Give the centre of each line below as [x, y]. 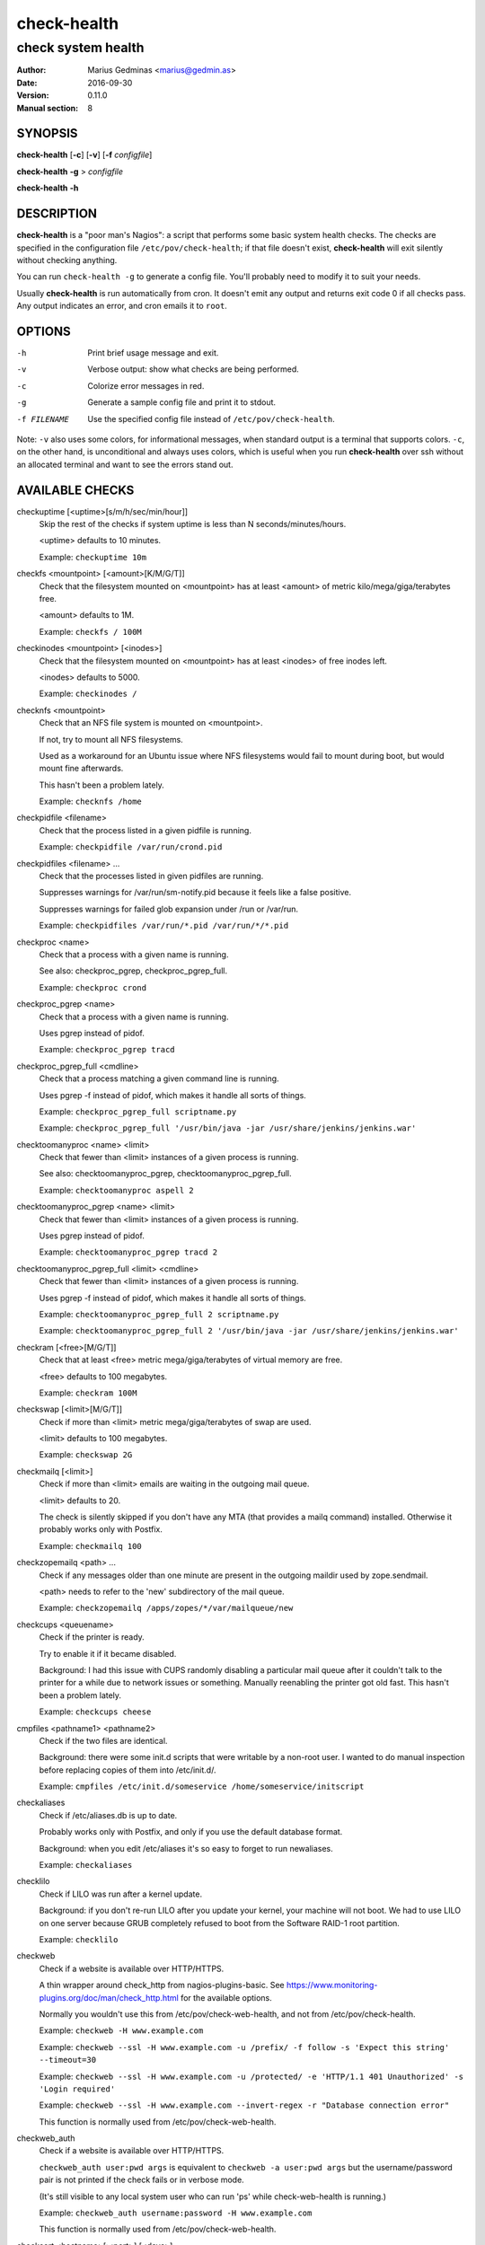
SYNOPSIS [47, 133]
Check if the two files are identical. [103, 1740]
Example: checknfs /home [91, 801]
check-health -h [48, 188]
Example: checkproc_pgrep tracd [107, 1050]
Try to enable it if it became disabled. [108, 1653]
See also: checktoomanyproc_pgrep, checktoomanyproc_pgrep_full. [165, 1174]
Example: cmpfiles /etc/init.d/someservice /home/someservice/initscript [202, 1786]
